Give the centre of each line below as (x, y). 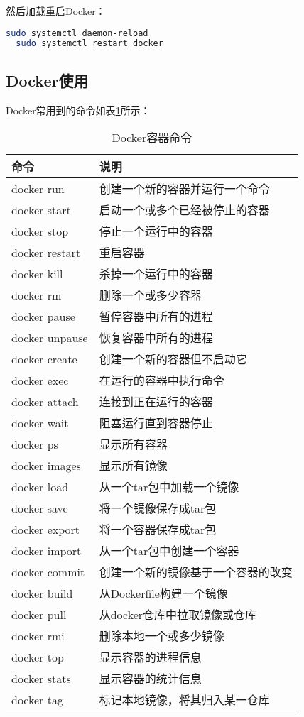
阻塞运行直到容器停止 (156, 423)
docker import (47, 550)
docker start (41, 209)
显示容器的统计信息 (150, 679)
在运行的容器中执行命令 (162, 381)
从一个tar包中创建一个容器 (169, 551)
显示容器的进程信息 (150, 657)
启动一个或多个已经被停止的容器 (184, 210)
